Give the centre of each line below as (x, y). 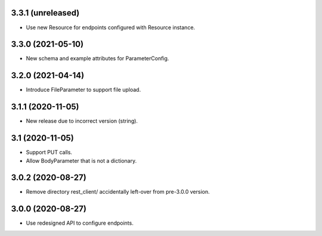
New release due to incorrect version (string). (82, 121)
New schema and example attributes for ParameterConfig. (97, 58)
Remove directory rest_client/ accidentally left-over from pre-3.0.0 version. (118, 192)
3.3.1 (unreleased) (45, 13)
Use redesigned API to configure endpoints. (80, 223)
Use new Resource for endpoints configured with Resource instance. (111, 27)
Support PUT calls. (49, 153)
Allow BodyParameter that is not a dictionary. (81, 160)
